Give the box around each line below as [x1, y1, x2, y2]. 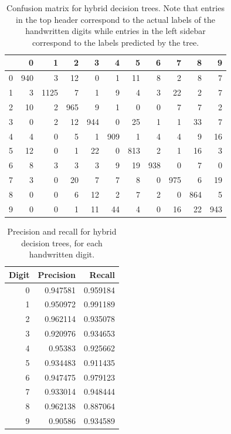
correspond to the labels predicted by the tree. [32, 36, 199, 48]
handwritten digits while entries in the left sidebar [25, 25, 206, 37]
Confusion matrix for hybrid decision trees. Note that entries [6, 2, 225, 13]
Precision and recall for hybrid [7, 225, 117, 237]
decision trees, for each [21, 236, 103, 249]
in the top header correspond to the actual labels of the [16, 13, 215, 25]
